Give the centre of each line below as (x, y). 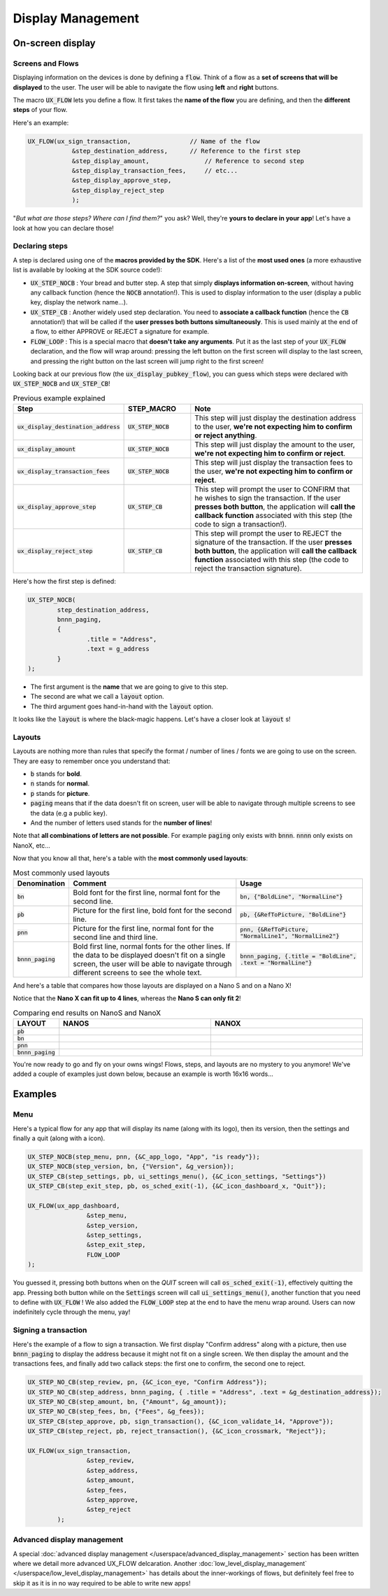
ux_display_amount (46, 449)
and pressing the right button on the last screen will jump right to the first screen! (147, 361)
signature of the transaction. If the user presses (273, 542)
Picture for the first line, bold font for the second (152, 910)
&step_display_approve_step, (122, 181)
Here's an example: (41, 122)
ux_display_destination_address (69, 427)
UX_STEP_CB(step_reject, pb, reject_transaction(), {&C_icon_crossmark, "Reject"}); (177, 1431)
